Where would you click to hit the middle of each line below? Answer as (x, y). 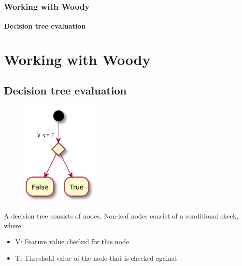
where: (14, 225)
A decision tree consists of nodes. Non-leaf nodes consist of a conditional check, (121, 216)
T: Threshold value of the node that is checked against (96, 258)
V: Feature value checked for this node (72, 242)
